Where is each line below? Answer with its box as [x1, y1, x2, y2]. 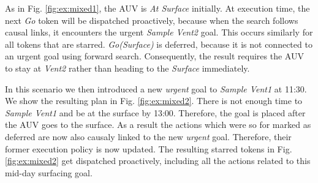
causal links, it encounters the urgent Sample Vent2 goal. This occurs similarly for [5, 26, 313, 39]
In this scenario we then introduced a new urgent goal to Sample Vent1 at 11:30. [5, 82, 307, 95]
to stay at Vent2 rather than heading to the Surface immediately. [5, 61, 250, 74]
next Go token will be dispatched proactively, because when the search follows [5, 13, 298, 26]
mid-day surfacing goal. [5, 166, 93, 179]
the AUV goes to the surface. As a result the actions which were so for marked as [5, 118, 311, 131]
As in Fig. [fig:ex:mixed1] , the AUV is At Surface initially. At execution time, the [5, 2, 310, 14]
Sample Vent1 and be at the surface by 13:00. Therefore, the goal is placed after [5, 106, 306, 119]
